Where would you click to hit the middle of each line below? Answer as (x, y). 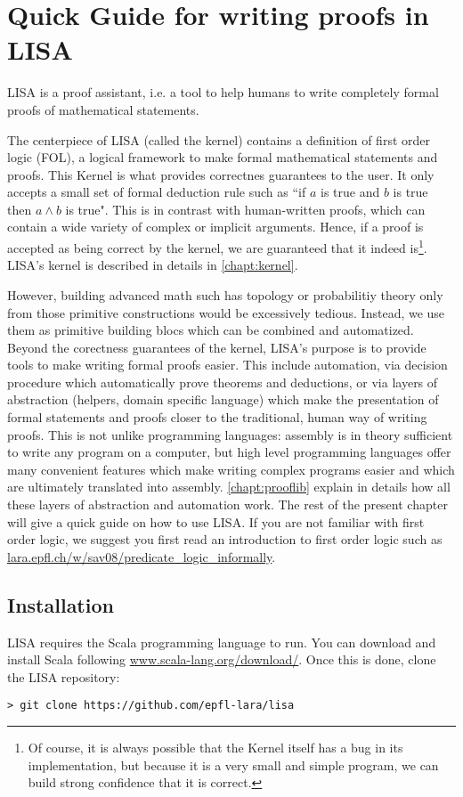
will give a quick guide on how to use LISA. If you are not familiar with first (216, 521)
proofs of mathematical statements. (103, 109)
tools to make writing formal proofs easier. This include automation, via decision (227, 365)
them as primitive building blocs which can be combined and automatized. (211, 330)
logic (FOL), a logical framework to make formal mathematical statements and (223, 157)
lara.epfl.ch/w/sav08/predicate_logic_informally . (142, 556)
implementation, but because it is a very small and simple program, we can (233, 764)
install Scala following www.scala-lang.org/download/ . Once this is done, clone (222, 659)
